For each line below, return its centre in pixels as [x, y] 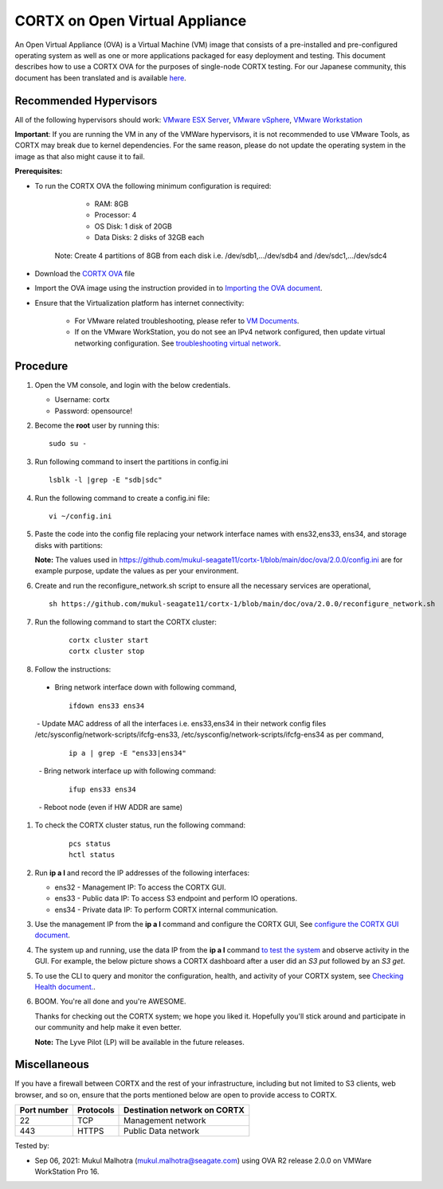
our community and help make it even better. [108, 1027]
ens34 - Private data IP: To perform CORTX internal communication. [166, 909]
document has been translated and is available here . [100, 78]
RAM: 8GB [112, 204]
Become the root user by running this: [97, 425]
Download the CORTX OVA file [85, 273]
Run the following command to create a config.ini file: [122, 498]
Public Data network [162, 1131]
